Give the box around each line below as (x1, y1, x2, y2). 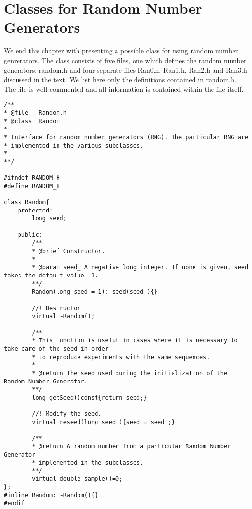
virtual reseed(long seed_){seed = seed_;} (32, 418, 175, 425)
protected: (18, 207, 53, 214)
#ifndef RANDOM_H (4, 174, 60, 182)
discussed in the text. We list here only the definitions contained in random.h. (4, 74, 236, 85)
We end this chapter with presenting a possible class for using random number (4, 45, 238, 56)
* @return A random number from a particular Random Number (32, 443, 231, 450)
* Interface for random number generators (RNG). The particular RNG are (4, 133, 249, 141)
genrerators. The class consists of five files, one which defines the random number (4, 55, 247, 65)
